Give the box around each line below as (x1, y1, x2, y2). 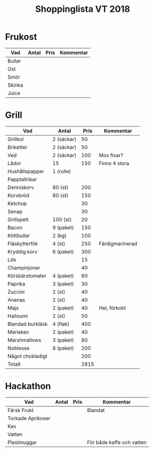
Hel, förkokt (99, 304, 126, 311)
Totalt (7, 361, 21, 367)
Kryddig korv (7, 248, 38, 255)
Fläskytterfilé (7, 240, 38, 247)
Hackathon (5, 381, 51, 392)
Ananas (7, 296, 26, 303)
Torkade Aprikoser (7, 414, 51, 421)
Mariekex (7, 328, 29, 335)
